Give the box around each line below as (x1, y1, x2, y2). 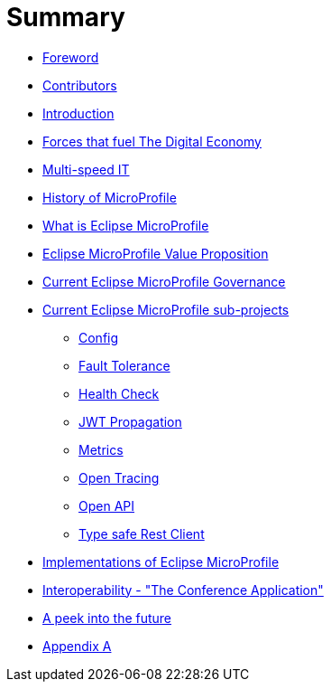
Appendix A (42, 637, 112, 654)
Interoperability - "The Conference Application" (42, 581, 324, 598)
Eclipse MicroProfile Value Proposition (42, 245, 269, 261)
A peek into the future (42, 609, 172, 626)
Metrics (78, 441, 124, 458)
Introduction (42, 105, 115, 121)
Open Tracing (78, 469, 160, 486)
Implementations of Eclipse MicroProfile (42, 553, 280, 570)
